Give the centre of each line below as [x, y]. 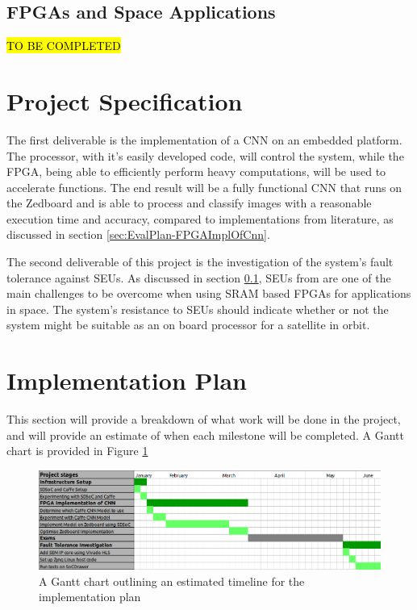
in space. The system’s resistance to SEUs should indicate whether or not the [198, 309]
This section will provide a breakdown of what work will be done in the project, [204, 419]
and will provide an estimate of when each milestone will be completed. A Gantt [205, 435]
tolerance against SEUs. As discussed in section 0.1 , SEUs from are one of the [199, 277]
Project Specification [125, 100]
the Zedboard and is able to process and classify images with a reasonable [189, 203]
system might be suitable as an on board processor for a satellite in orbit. [188, 325]
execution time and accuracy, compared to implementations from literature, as [200, 218]
